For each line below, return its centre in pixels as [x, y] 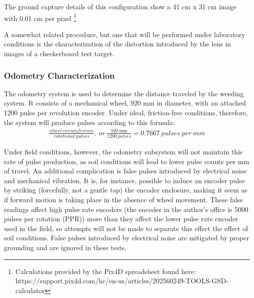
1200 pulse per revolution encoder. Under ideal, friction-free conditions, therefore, [126, 113]
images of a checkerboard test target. [59, 53]
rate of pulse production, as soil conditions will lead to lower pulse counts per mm [127, 161]
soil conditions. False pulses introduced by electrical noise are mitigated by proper [127, 238]
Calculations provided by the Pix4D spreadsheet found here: [106, 271]
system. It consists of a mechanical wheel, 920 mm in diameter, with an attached [125, 103]
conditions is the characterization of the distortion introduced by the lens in [117, 44]
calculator [30, 290]
